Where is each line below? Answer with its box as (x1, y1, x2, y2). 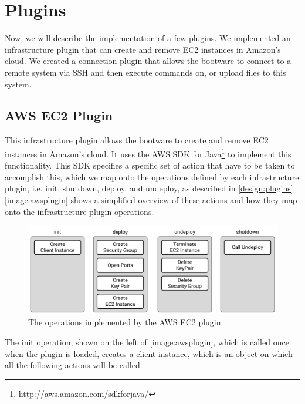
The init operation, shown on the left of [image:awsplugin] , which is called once (5, 336, 289, 348)
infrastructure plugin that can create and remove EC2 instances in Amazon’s (5, 43, 281, 55)
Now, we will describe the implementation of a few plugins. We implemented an (5, 32, 291, 44)
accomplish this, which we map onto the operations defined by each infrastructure (5, 170, 299, 183)
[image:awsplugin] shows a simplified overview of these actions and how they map (5, 193, 297, 206)
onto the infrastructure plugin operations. (5, 205, 154, 217)
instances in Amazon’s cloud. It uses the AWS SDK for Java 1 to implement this (5, 146, 292, 160)
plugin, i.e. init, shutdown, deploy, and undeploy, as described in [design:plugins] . (5, 182, 296, 194)
